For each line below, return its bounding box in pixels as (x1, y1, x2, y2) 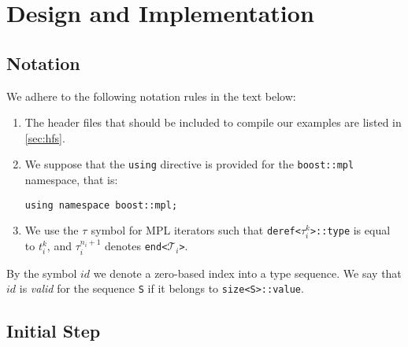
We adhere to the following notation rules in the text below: (6, 87, 296, 104)
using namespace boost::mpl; (24, 199, 178, 211)
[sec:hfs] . (24, 129, 65, 146)
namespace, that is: (24, 172, 118, 188)
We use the (24, 222, 79, 238)
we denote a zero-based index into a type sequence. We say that (93, 264, 402, 281)
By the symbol (6, 264, 77, 281)
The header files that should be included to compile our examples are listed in (24, 114, 402, 131)
